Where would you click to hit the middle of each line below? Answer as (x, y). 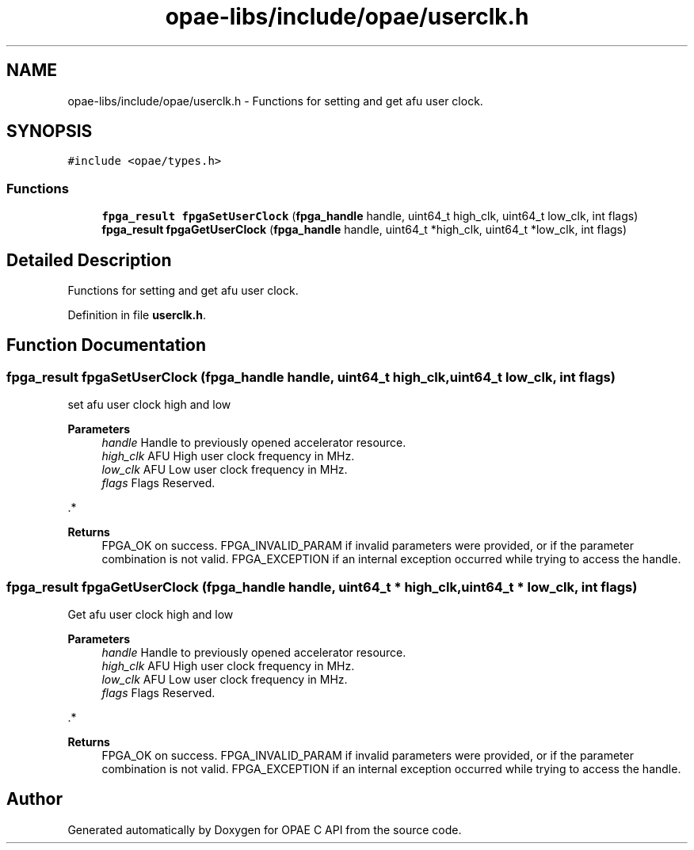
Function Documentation (106, 345)
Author (34, 799)
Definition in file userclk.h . (137, 315)
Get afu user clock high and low (151, 614)
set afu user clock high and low (149, 405)
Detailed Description (89, 260)
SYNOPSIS (50, 132)
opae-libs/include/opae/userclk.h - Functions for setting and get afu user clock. (275, 101)
